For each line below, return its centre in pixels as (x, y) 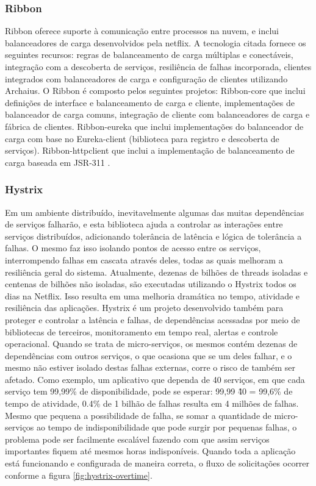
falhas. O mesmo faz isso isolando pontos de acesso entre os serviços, (133, 248)
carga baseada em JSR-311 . (58, 162)
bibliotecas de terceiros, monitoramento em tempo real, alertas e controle (142, 331)
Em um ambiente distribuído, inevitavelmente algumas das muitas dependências (155, 212)
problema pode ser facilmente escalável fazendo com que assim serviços (137, 439)
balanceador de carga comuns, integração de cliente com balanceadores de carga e (157, 114)
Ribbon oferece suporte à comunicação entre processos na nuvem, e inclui (142, 31)
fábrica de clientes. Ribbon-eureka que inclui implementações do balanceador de (154, 126)
